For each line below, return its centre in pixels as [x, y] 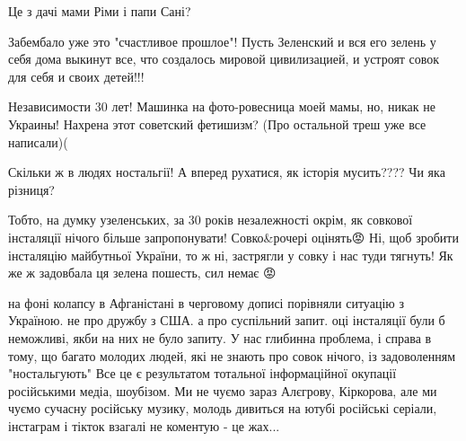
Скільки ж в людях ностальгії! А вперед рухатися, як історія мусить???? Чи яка [227, 172]
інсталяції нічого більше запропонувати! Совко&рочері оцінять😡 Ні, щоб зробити [233, 237]
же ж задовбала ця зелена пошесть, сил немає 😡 [142, 273]
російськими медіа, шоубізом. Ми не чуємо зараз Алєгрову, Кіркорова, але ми [223, 390]
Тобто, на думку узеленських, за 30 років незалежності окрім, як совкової [211, 220]
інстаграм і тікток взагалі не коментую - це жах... [144, 425]
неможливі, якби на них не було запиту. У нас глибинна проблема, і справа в [220, 337]
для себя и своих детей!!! [76, 76]
